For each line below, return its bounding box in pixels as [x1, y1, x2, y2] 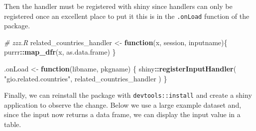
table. [4, 119, 21, 130]
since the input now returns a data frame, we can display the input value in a [4, 109, 241, 120]
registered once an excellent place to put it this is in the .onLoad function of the [4, 10, 250, 21]
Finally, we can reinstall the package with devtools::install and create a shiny [4, 90, 252, 100]
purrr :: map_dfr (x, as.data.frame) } [4, 47, 116, 57]
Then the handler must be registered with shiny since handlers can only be [4, 1, 233, 11]
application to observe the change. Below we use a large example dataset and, [4, 99, 242, 110]
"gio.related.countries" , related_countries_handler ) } [4, 73, 167, 83]
